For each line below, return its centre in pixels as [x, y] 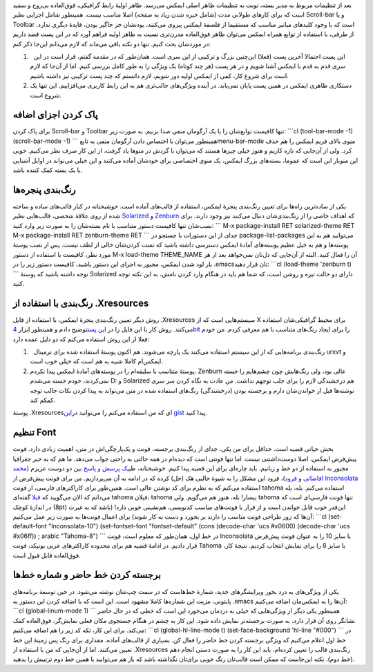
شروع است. [46, 95]
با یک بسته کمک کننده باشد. [48, 170]
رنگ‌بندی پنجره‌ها [44, 190]
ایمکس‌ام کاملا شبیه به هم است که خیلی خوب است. [97, 361]
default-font [30, 526]
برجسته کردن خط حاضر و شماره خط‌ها [87, 575]
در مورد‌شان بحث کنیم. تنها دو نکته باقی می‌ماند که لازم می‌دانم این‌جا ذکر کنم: [112, 44]
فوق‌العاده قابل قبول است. [47, 555]
